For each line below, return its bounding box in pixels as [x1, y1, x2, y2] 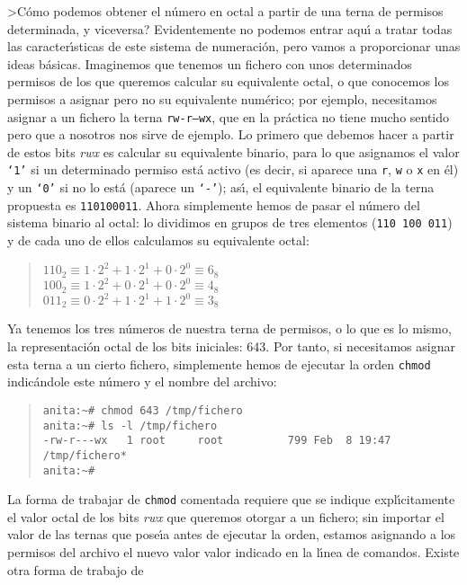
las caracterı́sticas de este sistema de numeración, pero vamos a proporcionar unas [7, 37, 461, 56]
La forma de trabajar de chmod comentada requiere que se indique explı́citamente [7, 490, 455, 509]
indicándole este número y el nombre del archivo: [7, 372, 277, 391]
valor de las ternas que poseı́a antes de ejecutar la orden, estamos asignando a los [7, 525, 456, 544]
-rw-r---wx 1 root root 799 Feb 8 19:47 [42, 434, 391, 448]
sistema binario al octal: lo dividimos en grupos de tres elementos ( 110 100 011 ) [7, 213, 453, 232]
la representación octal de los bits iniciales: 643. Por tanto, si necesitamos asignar [7, 337, 455, 356]
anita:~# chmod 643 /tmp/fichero [42, 403, 243, 417]
